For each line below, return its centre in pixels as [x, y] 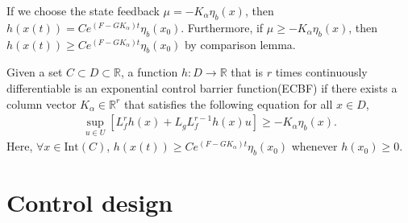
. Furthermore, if [222, 27]
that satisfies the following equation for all [228, 103]
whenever [314, 146]
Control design [90, 202]
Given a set [35, 72]
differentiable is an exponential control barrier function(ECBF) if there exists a [202, 87]
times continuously [321, 72]
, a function [149, 72]
